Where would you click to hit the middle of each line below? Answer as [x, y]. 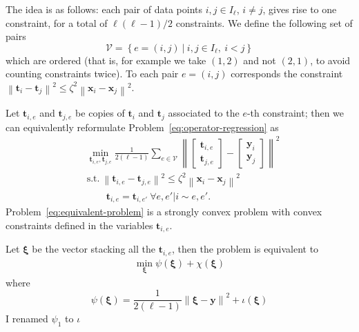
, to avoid [330, 60]
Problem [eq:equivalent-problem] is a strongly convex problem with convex [164, 212]
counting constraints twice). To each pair [92, 74]
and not [260, 60]
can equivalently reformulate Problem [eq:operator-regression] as [142, 127]
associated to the [204, 113]
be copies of [100, 113]
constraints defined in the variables [79, 225]
